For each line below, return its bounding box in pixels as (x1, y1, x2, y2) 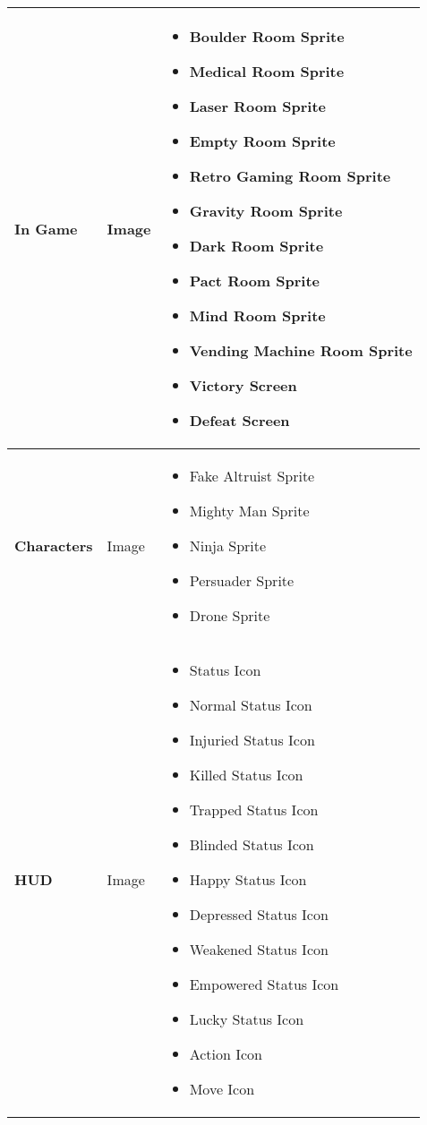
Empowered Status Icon (189, 974, 339, 994)
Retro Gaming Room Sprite (189, 166, 391, 186)
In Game (14, 217, 78, 239)
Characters (14, 535, 93, 556)
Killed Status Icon (189, 764, 303, 785)
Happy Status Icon (189, 869, 307, 890)
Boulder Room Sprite (189, 26, 345, 47)
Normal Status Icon (189, 695, 312, 715)
